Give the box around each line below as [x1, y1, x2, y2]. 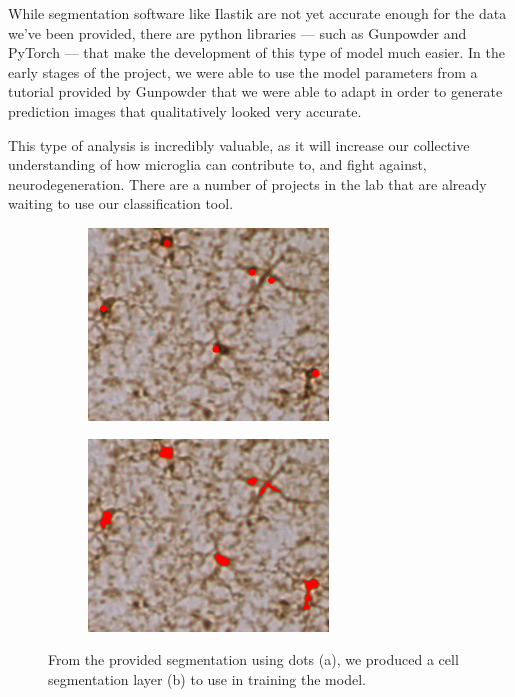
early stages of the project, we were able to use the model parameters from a [8, 61, 478, 82]
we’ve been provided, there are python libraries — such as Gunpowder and [8, 22, 467, 43]
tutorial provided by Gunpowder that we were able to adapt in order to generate [8, 81, 503, 102]
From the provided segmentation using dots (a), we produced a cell [48, 649, 459, 670]
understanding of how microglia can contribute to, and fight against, [8, 154, 427, 175]
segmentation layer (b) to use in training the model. [48, 668, 366, 689]
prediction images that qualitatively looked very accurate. [8, 100, 362, 121]
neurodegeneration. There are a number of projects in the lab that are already [8, 173, 487, 194]
